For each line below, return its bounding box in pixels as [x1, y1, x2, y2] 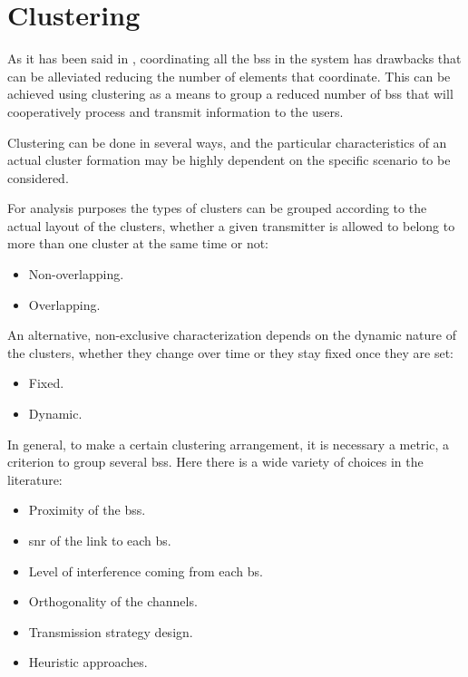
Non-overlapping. [28, 265, 124, 284]
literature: [7, 469, 63, 488]
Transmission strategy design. [28, 622, 193, 641]
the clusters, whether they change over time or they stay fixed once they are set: [7, 343, 453, 362]
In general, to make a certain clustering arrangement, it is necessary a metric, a [7, 434, 450, 453]
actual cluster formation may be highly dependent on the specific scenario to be [7, 150, 451, 169]
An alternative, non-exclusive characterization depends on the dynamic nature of [7, 325, 456, 344]
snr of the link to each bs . [28, 531, 171, 549]
